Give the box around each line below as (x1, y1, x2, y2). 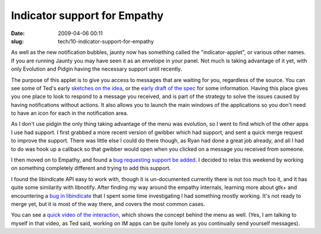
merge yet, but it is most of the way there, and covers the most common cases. (11, 200, 205, 207)
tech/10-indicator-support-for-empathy (58, 37, 154, 45)
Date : (11, 30, 25, 37)
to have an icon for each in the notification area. (11, 110, 128, 117)
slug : (11, 37, 24, 45)
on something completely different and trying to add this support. (11, 165, 171, 172)
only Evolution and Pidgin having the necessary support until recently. (11, 65, 182, 72)
